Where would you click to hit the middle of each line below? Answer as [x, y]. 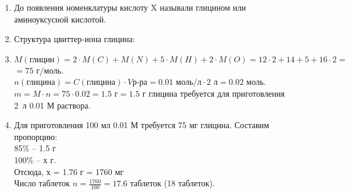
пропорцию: [36, 136]
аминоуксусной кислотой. [60, 19]
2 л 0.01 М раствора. [52, 105]
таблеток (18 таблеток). [173, 183]
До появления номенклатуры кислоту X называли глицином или [130, 7]
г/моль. [50, 70]
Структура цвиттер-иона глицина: [75, 39]
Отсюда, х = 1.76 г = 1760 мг [69, 171]
